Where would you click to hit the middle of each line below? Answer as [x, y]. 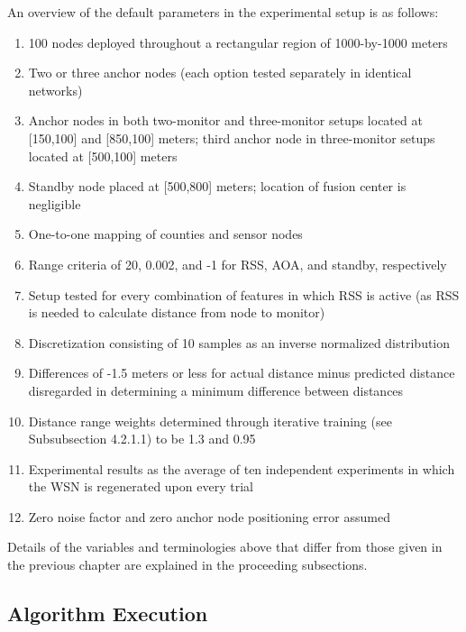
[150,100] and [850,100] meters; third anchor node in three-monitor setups [232, 137]
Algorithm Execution [108, 614]
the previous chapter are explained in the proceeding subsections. [187, 565]
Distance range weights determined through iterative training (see [210, 421]
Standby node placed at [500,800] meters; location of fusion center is [217, 186]
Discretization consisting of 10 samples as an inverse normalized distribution [239, 342]
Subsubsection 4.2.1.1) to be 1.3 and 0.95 [142, 439]
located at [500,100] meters [103, 156]
